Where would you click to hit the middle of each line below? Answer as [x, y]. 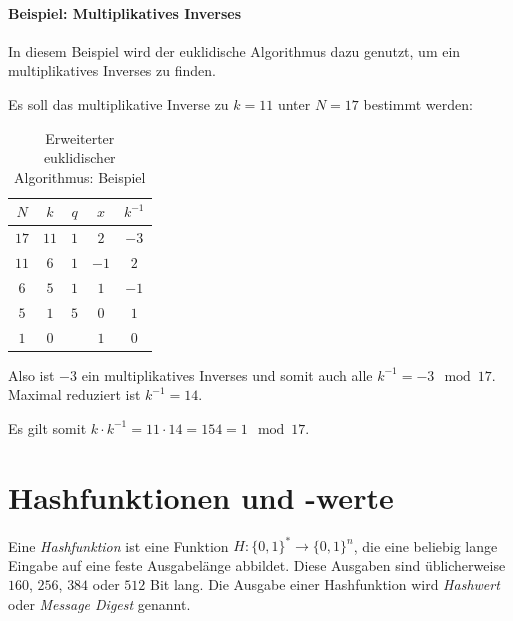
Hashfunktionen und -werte [201, 496]
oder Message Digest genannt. [99, 603]
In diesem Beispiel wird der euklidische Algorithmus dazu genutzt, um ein [234, 50]
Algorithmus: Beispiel [80, 176]
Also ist [31, 374]
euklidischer [79, 157]
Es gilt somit [47, 427]
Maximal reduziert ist [74, 394]
